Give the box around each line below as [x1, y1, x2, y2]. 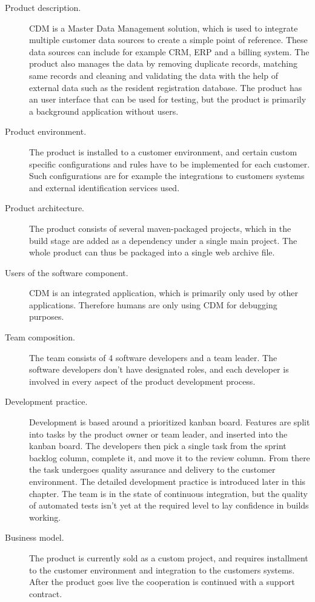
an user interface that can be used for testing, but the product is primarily [29, 93, 307, 106]
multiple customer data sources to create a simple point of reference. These [29, 33, 308, 46]
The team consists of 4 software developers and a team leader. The [29, 351, 277, 364]
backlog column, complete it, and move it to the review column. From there [29, 451, 310, 464]
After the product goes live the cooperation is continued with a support [29, 575, 295, 588]
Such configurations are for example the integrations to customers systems [29, 169, 305, 182]
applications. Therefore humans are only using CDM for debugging [29, 298, 277, 311]
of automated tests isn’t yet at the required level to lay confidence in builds [29, 499, 309, 512]
